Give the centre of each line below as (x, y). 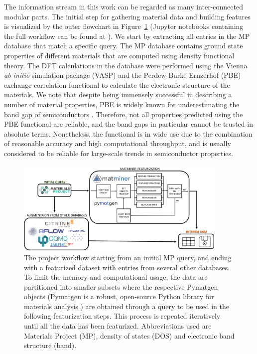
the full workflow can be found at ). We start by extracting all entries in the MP (127, 36)
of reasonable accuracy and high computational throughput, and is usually (118, 143)
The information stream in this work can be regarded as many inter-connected (124, 6)
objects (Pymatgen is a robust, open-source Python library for (119, 296)
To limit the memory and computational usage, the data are (116, 277)
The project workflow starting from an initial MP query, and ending (128, 257)
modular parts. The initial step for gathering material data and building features (127, 16)
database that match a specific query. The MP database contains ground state (124, 46)
